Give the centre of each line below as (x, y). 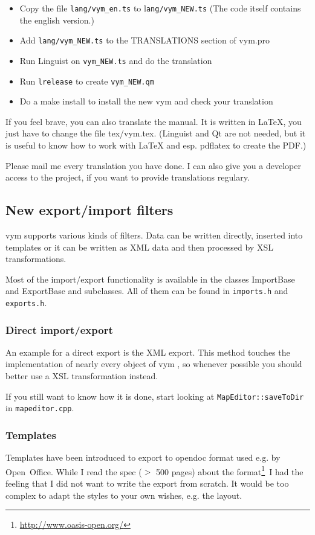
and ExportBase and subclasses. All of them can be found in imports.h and (147, 291)
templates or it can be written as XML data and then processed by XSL (139, 247)
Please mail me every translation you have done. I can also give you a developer (153, 165)
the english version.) (57, 20)
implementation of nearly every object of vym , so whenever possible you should (154, 364)
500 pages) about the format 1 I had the (229, 470)
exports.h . (26, 303)
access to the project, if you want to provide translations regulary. (128, 177)
